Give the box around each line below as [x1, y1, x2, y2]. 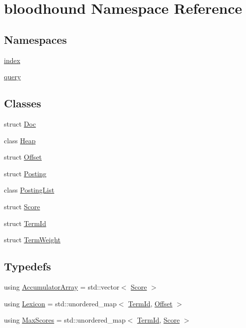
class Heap [4, 135, 36, 145]
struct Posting [4, 168, 47, 178]
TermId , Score [137, 315, 180, 325]
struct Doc [4, 118, 36, 129]
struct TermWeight [4, 234, 61, 245]
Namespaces [4, 32, 67, 47]
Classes [4, 96, 41, 111]
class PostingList [4, 185, 55, 195]
